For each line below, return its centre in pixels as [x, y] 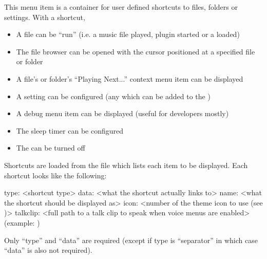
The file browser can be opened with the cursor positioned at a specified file [136, 51]
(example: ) [22, 222]
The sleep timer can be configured [70, 130]
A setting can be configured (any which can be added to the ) [113, 96]
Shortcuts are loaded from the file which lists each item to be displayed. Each [126, 165]
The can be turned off [51, 148]
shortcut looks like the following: [55, 175]
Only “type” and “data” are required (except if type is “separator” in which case [131, 240]
